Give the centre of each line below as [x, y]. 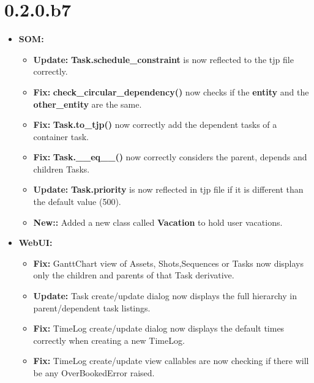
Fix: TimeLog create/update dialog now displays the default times [159, 328]
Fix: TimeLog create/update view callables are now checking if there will [171, 361]
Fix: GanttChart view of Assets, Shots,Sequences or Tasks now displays [169, 263]
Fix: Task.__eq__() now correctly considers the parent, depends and [170, 157]
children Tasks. [62, 169]
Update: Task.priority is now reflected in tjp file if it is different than [168, 189]
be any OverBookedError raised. [94, 373]
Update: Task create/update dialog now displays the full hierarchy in [165, 296]
